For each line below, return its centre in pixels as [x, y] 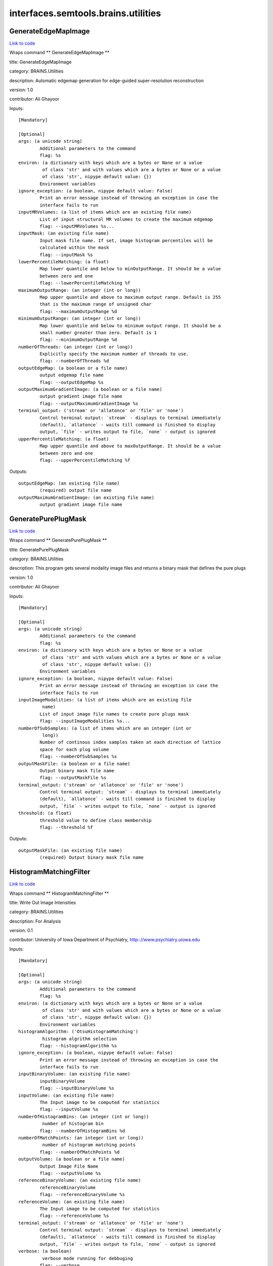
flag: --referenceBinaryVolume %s [82, 1195]
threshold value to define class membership [96, 820]
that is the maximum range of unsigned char [96, 304]
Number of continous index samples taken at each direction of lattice [130, 742]
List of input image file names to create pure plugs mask [114, 714]
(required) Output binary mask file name [92, 858]
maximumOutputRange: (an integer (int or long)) [80, 290]
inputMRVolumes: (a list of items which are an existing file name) [105, 212]
